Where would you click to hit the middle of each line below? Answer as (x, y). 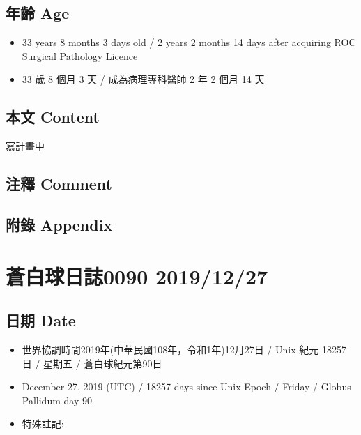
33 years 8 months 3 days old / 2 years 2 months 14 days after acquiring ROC (189, 42)
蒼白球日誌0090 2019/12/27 (137, 276)
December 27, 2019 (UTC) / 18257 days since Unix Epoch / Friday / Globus (186, 387)
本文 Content (53, 117)
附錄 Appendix (59, 224)
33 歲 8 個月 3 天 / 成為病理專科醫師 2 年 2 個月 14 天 (143, 79)
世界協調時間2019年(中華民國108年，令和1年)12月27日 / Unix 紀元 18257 (184, 349)
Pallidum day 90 (57, 400)
